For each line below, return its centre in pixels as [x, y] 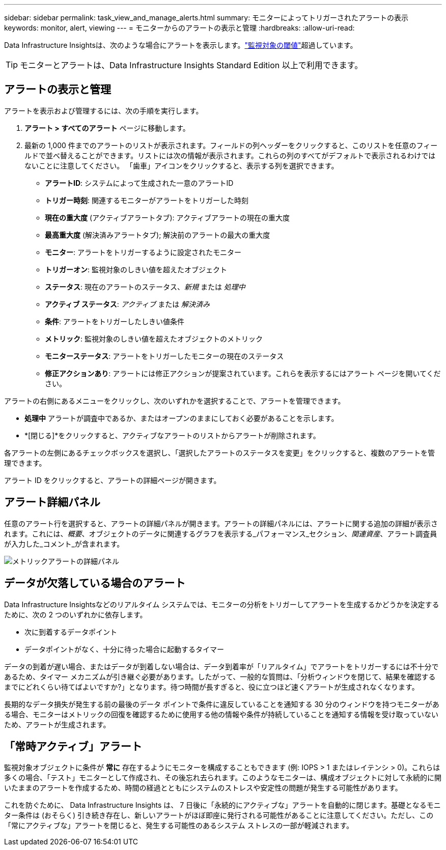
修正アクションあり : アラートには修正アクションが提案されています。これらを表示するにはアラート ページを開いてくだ [243, 373]
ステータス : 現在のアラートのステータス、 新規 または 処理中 [145, 287]
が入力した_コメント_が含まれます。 [64, 544]
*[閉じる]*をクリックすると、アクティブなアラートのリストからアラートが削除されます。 [172, 435]
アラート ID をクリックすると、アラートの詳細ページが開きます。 [113, 480]
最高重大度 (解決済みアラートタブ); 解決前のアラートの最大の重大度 [158, 235]
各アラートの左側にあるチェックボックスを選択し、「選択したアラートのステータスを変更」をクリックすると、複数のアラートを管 [220, 452]
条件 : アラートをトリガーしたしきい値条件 [115, 321]
